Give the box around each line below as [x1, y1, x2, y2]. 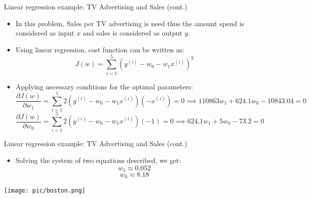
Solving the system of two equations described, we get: [15, 155, 181, 165]
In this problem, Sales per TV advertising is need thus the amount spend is [15, 18, 244, 28]
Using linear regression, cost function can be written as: [15, 44, 184, 54]
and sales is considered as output [83, 28, 182, 38]
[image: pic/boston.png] [4, 187, 86, 195]
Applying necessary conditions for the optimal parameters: [15, 81, 193, 91]
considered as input [15, 28, 75, 38]
